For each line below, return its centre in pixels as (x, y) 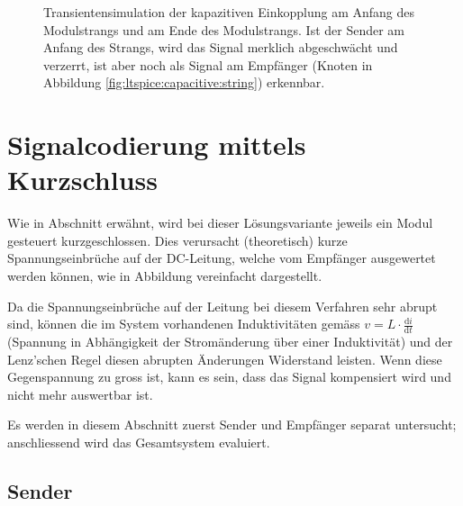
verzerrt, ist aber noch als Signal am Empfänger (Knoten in (208, 64)
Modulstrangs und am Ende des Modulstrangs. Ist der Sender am (224, 29)
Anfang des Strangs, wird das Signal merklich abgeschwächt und (221, 47)
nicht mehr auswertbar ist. (80, 394)
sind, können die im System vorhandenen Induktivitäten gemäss (184, 324)
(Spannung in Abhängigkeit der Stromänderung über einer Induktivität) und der (230, 342)
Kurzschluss (82, 180)
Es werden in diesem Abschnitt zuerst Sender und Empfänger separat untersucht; (232, 425)
